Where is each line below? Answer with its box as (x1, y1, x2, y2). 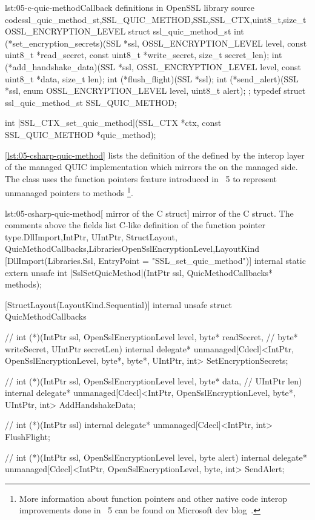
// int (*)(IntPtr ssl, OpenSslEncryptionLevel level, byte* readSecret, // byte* (5, 330, 298, 343)
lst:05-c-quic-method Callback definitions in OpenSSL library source (5, 1, 255, 13)
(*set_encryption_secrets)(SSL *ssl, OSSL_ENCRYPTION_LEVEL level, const (5, 36, 307, 49)
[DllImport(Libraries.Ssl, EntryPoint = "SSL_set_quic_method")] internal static (5, 254, 306, 266)
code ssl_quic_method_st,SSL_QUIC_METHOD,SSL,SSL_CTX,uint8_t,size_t (5, 13, 307, 25)
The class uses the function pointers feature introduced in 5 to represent (5, 172, 277, 185)
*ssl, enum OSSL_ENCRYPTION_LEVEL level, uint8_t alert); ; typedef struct (5, 84, 306, 97)
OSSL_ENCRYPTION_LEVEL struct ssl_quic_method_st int (5, 25, 244, 38)
